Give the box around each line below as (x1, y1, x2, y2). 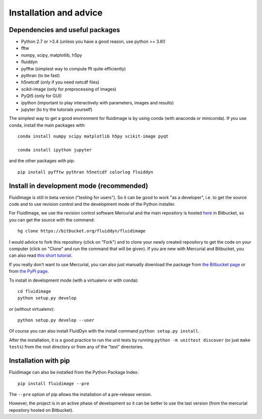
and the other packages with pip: (9, 158, 75, 164)
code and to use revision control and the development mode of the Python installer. (9, 201, 176, 207)
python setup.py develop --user (17, 318, 95, 323)
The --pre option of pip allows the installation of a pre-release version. (9, 391, 152, 397)
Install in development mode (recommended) (9, 182, 148, 190)
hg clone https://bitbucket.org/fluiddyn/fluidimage (17, 228, 146, 234)
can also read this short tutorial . (9, 252, 73, 258)
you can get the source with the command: (9, 217, 95, 223)
